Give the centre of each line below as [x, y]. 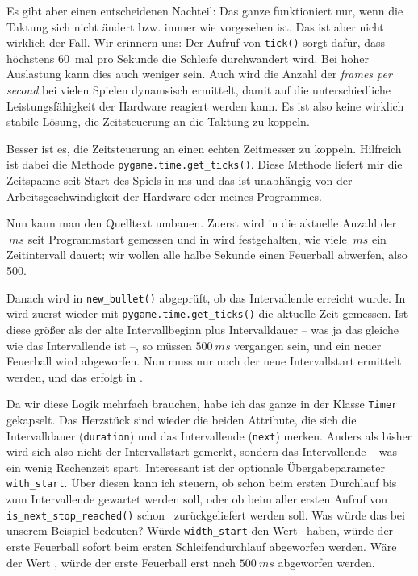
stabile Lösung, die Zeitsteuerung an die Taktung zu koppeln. [158, 121]
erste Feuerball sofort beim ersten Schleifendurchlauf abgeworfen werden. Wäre [202, 546]
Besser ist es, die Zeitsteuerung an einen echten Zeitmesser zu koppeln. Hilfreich [204, 148]
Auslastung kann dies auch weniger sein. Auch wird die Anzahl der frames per [199, 74]
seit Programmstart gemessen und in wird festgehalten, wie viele [187, 238]
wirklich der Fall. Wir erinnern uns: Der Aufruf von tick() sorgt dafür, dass [196, 42]
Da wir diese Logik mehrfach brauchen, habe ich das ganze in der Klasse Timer [202, 404]
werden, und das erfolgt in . [75, 376]
